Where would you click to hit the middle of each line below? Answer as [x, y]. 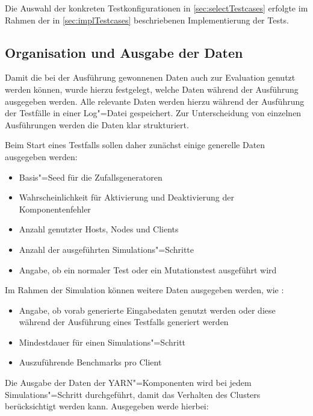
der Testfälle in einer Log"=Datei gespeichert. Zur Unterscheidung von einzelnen [153, 113]
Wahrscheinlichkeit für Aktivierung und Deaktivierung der [126, 197]
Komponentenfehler [55, 209]
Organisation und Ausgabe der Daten [124, 52]
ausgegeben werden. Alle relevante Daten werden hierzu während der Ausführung [155, 101]
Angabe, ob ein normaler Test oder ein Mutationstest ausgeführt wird [148, 269]
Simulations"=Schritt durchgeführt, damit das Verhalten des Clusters [133, 394]
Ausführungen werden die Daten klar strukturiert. [97, 124]
